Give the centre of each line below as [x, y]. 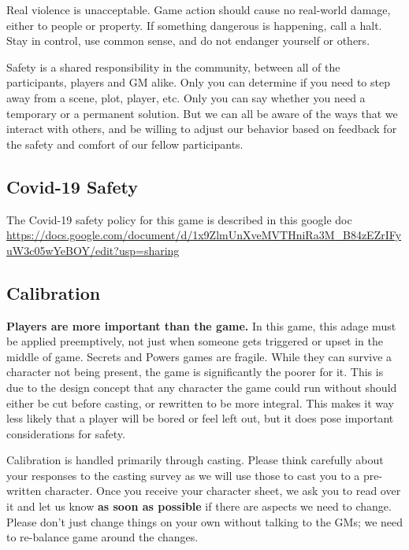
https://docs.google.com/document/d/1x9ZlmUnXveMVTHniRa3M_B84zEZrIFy [204, 235]
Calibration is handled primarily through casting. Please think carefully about [195, 460]
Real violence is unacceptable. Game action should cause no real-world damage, [199, 9]
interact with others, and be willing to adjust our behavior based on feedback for [202, 129]
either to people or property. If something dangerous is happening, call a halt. [194, 25]
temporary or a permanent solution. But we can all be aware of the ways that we [202, 113]
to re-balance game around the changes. [102, 537]
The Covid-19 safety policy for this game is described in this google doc [179, 219]
